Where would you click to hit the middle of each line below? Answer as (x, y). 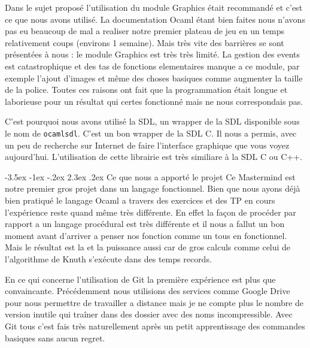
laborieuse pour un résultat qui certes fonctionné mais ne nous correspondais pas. (154, 101)
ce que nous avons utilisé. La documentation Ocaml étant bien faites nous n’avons (155, 19)
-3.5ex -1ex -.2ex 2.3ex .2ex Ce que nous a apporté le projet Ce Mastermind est (150, 176)
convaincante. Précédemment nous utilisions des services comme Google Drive (148, 291)
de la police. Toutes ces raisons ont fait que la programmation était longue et (146, 90)
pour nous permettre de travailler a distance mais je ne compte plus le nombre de (154, 302)
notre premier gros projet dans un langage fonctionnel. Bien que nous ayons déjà (153, 188)
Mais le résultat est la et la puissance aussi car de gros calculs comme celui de (148, 247)
